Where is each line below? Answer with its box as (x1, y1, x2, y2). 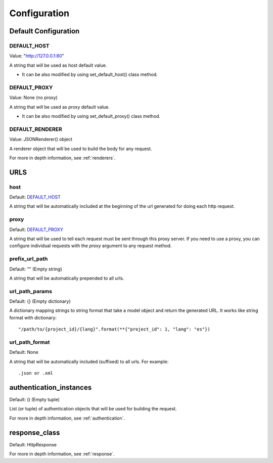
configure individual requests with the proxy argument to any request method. (9, 243, 172, 249)
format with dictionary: (9, 314, 57, 320)
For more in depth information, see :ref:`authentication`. (9, 415, 125, 421)
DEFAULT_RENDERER (9, 125, 63, 132)
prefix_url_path (9, 255, 48, 262)
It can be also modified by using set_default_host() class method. (22, 71, 158, 78)
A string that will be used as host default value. (9, 62, 107, 68)
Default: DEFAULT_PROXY (9, 226, 63, 233)
